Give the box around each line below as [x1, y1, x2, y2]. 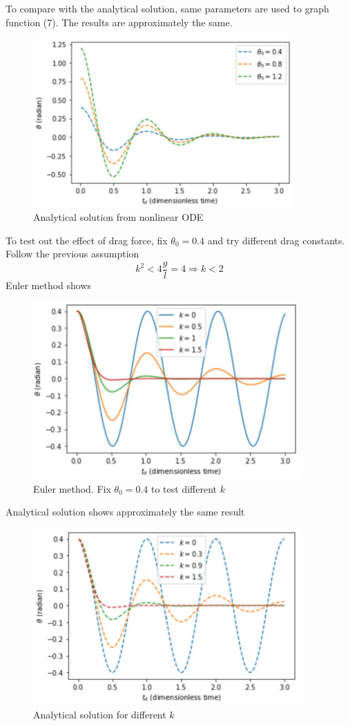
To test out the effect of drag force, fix [6, 233, 168, 247]
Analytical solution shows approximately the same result [6, 504, 245, 519]
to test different [151, 481, 217, 496]
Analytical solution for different [33, 707, 166, 721]
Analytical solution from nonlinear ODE [33, 210, 204, 224]
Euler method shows [6, 277, 92, 292]
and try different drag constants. [207, 233, 345, 247]
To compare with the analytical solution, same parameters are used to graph [6, 1, 329, 15]
